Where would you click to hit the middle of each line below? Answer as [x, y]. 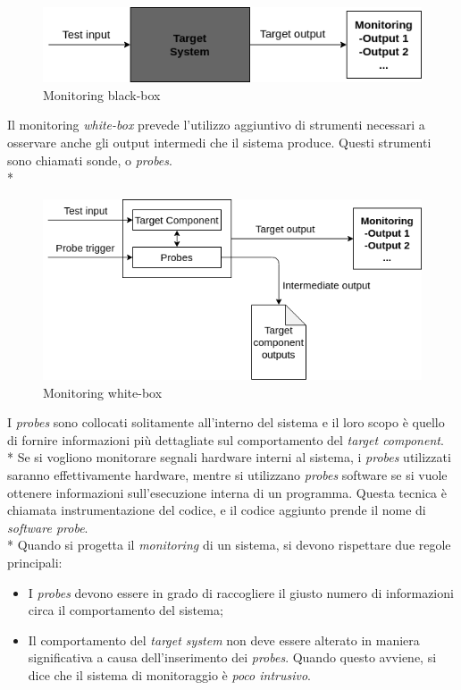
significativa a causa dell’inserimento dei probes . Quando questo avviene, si [232, 657]
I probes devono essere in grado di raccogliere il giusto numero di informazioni [241, 592]
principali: [35, 562]
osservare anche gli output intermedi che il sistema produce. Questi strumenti [219, 143]
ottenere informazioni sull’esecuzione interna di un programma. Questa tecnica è [227, 492]
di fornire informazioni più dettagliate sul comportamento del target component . [226, 439]
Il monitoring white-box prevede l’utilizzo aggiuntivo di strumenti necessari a [216, 125]
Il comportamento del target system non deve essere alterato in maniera [224, 640]
